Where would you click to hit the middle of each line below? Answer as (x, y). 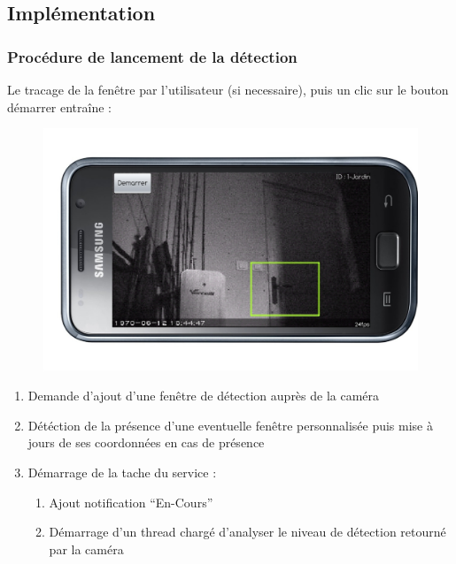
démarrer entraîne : (59, 107)
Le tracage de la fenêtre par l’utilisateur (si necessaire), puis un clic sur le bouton (228, 89)
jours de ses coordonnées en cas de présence (146, 442)
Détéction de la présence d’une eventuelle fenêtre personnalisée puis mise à (230, 425)
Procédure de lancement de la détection (152, 56)
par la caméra (86, 549)
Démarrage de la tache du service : (122, 473)
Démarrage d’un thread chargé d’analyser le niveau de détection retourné (247, 532)
